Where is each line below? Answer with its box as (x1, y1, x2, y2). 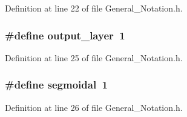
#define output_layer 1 (5, 27, 125, 42)
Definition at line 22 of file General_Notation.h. (5, 2, 183, 14)
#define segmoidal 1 (5, 77, 108, 92)
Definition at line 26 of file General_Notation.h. (5, 101, 183, 113)
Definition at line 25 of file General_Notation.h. (5, 51, 183, 64)
